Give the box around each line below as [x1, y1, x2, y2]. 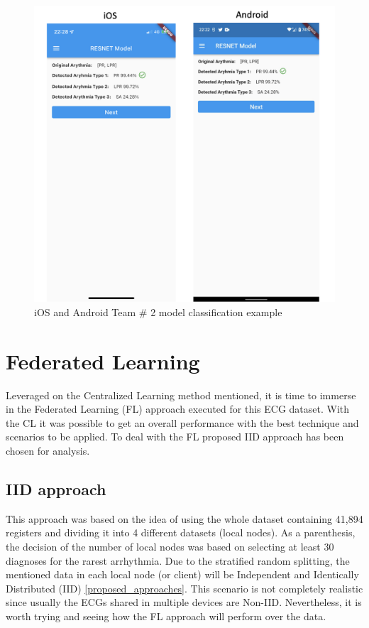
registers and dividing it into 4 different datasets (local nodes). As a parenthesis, [6, 525, 356, 540]
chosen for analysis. [6, 443, 90, 458]
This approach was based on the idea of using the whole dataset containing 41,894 [6, 511, 363, 526]
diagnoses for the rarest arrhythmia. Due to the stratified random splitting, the [6, 553, 350, 568]
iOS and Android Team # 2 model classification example [34, 304, 282, 319]
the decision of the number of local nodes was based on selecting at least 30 [6, 539, 334, 554]
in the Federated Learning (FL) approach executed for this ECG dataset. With [6, 401, 350, 416]
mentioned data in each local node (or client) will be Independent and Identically [6, 567, 359, 582]
